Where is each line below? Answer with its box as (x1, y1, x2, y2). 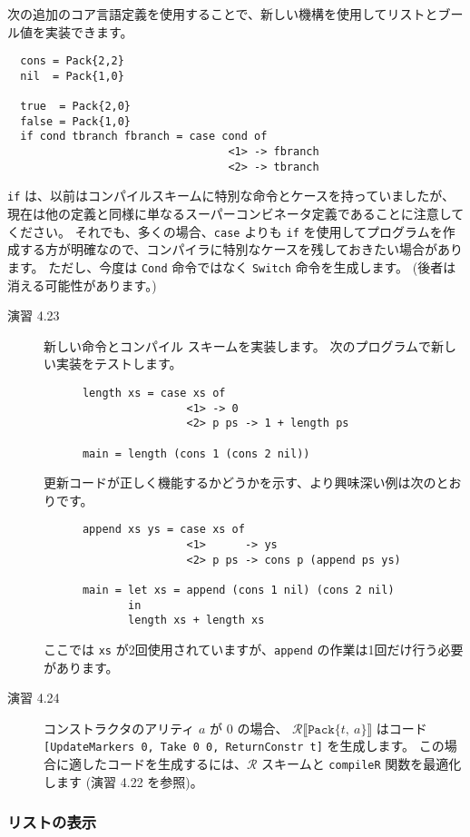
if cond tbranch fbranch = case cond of (20, 130, 268, 143)
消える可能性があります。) (7, 275, 157, 294)
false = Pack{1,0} (20, 114, 132, 128)
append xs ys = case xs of (82, 523, 245, 537)
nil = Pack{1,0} (20, 69, 124, 83)
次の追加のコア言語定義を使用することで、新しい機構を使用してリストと (7, 5, 438, 23)
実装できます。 (44, 22, 133, 41)
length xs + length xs (128, 614, 265, 627)
